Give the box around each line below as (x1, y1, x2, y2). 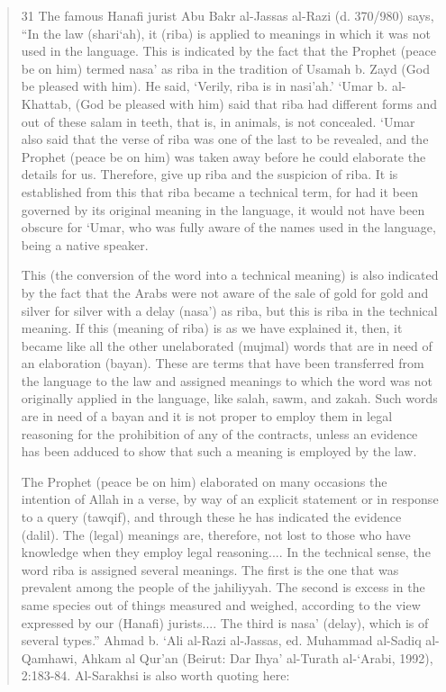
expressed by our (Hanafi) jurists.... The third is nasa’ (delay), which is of (21, 613, 429, 632)
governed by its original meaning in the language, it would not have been (21, 200, 425, 219)
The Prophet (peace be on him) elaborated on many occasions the (21, 472, 387, 490)
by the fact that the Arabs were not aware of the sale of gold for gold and (21, 283, 429, 301)
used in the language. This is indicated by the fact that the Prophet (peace (21, 41, 436, 60)
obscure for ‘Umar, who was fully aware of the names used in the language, (21, 218, 436, 237)
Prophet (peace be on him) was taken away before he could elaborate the (21, 147, 426, 166)
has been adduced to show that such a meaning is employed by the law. (21, 442, 417, 461)
